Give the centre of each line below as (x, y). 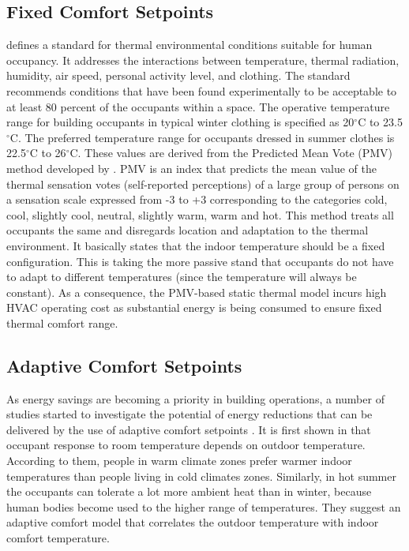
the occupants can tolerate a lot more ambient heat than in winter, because (189, 491)
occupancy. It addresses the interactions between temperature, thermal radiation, (203, 60)
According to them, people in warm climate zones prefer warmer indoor (179, 461)
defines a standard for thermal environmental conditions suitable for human (189, 45)
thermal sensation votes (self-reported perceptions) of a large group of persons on (203, 184)
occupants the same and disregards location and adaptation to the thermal (188, 230)
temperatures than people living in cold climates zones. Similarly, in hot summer (201, 476)
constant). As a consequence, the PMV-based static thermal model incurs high (197, 292)
